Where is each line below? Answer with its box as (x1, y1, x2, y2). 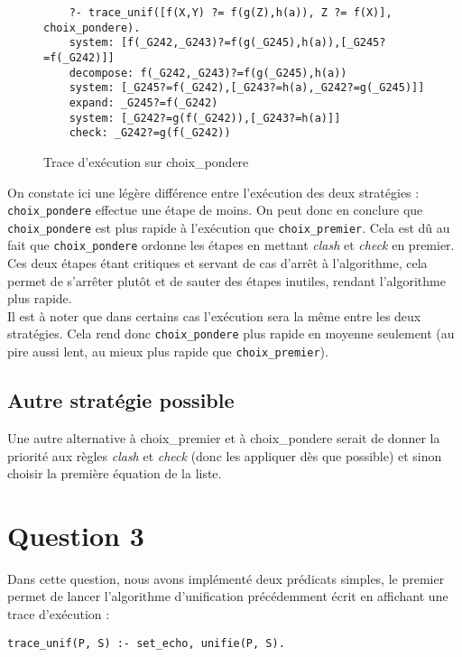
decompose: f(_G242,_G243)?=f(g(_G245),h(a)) (69, 66, 347, 79)
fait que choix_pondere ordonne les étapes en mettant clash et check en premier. (7, 236, 455, 254)
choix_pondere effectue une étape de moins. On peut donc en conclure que (7, 200, 423, 219)
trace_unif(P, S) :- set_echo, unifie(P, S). (7, 636, 285, 650)
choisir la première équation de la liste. (7, 464, 222, 483)
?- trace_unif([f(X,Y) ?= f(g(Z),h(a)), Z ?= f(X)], (69, 6, 393, 19)
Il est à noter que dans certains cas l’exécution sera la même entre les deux (7, 306, 421, 325)
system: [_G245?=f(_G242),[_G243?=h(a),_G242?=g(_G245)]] (69, 81, 425, 95)
